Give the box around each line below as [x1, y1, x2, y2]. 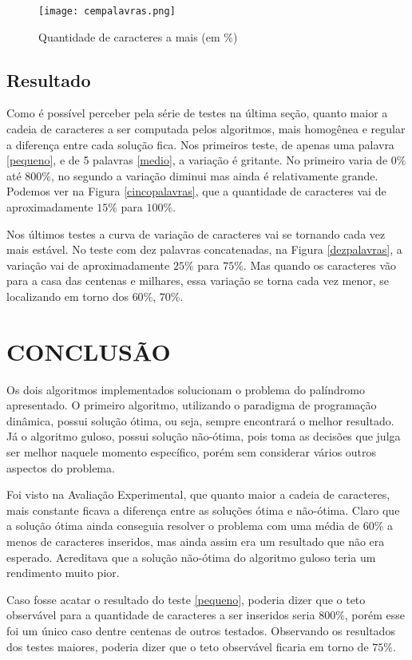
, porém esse [344, 607, 406, 623]
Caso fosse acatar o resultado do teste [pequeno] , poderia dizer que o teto [6, 591, 366, 607]
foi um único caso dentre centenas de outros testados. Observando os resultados [6, 622, 395, 639]
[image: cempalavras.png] [38, 6, 176, 17]
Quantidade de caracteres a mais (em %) [38, 28, 238, 45]
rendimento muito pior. [6, 564, 120, 581]
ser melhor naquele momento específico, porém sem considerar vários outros [6, 444, 377, 460]
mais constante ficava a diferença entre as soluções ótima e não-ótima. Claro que [6, 501, 400, 518]
